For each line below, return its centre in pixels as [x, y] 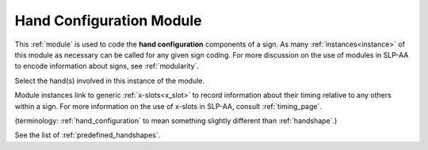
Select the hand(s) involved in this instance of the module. [110, 81]
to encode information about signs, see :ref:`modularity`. [107, 66]
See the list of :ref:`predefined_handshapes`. [88, 135]
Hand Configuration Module [108, 21]
